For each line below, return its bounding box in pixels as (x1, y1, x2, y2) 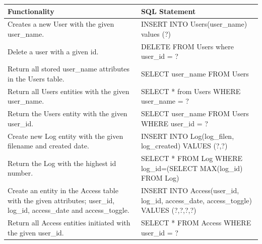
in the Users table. (8, 73, 64, 84)
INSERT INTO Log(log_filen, (141, 130, 234, 141)
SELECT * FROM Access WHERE (141, 217, 251, 228)
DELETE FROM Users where (141, 41, 234, 51)
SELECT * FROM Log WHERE (141, 152, 243, 163)
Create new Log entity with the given (8, 130, 123, 141)
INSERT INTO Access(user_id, (141, 185, 239, 195)
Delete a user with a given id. (8, 46, 99, 56)
